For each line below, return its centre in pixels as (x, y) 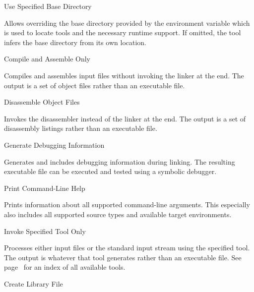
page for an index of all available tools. (65, 267)
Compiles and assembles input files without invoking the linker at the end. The (124, 75)
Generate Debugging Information (54, 145)
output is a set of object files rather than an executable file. (95, 85)
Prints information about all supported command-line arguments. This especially (127, 204)
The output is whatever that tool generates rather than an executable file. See (123, 257)
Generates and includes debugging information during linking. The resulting (120, 161)
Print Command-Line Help (45, 188)
